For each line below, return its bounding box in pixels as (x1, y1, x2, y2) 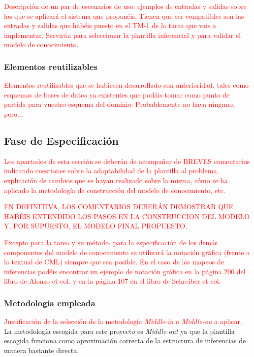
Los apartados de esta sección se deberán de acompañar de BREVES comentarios (4, 156, 250, 166)
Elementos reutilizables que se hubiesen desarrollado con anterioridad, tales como (4, 80, 249, 90)
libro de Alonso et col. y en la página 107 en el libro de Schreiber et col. (4, 276, 221, 286)
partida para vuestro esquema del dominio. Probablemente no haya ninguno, (4, 99, 235, 109)
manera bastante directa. (4, 345, 79, 355)
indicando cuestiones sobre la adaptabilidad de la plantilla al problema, (4, 165, 219, 176)
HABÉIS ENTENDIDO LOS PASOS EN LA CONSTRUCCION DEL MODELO (4, 211, 250, 221)
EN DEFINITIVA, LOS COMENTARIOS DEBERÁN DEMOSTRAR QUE (4, 201, 234, 212)
